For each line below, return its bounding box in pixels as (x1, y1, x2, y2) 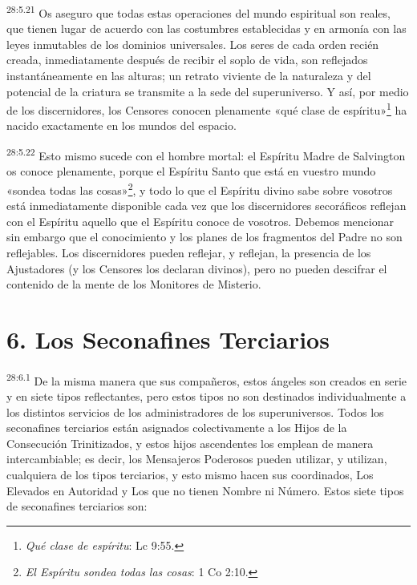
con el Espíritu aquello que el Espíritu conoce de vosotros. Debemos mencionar (6, 212, 394, 229)
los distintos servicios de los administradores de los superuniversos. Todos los (6, 403, 384, 420)
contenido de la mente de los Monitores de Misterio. (6, 276, 261, 292)
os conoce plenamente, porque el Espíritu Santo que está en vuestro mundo (6, 163, 376, 180)
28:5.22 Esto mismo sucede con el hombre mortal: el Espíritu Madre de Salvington (6, 145, 406, 163)
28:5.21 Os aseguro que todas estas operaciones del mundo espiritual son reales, (6, 2, 391, 21)
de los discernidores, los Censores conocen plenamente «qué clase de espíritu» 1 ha (6, 99, 407, 118)
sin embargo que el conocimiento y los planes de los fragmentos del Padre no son (6, 228, 403, 245)
